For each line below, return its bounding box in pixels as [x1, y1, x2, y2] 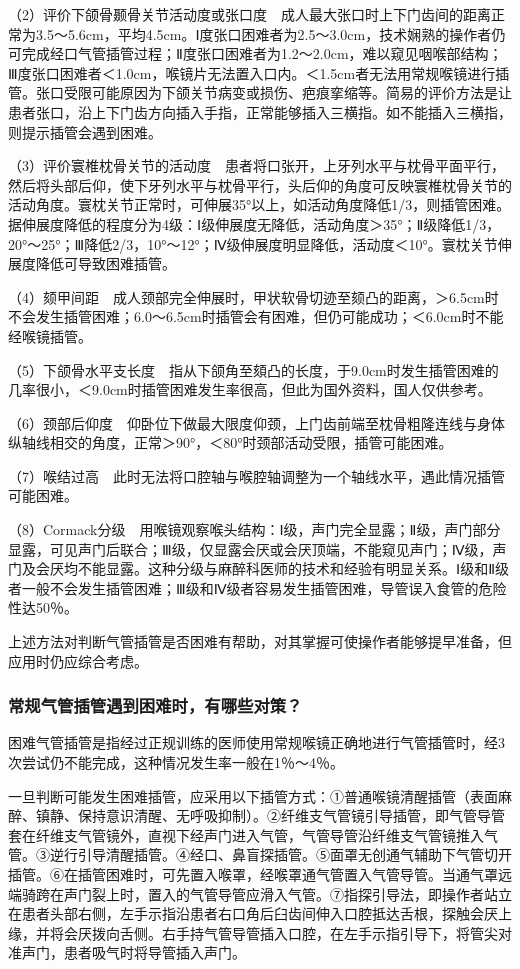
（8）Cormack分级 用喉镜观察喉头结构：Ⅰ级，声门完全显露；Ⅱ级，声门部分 [8, 519, 501, 540]
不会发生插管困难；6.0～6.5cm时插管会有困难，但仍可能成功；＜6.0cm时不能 [8, 306, 504, 327]
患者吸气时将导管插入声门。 [63, 942, 246, 963]
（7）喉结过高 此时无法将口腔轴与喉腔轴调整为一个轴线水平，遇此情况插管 [8, 465, 505, 486]
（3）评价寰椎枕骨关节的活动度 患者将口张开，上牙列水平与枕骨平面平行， [8, 155, 505, 176]
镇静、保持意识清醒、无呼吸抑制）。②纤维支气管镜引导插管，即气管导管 [35, 805, 505, 826]
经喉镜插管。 [8, 325, 92, 346]
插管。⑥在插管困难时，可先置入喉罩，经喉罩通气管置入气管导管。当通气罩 [8, 864, 498, 884]
